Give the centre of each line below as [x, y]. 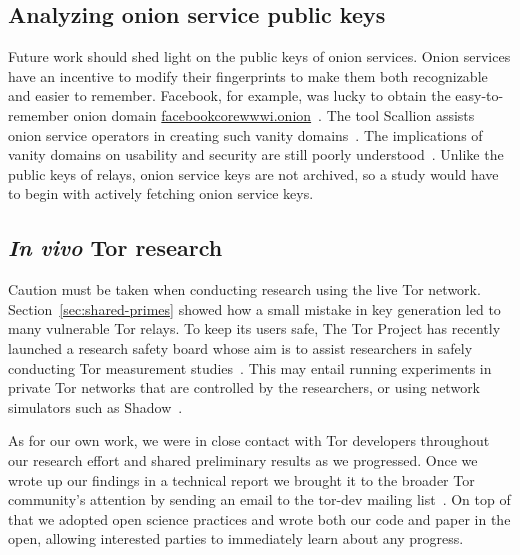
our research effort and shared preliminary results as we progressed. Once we [243, 459]
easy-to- [479, 95]
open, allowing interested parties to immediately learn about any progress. [236, 538]
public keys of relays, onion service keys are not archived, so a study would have [253, 173]
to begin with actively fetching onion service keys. [161, 193]
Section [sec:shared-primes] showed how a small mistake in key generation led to [254, 308]
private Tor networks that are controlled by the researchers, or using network [244, 387]
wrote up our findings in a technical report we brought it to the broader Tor [241, 479]
